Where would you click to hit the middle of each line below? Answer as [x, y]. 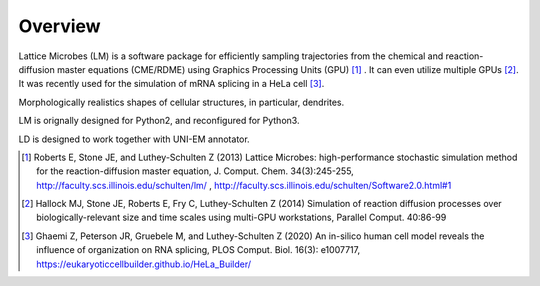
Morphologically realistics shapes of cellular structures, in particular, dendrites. [181, 102]
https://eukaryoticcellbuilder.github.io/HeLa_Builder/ [144, 264]
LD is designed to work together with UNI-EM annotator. [134, 139]
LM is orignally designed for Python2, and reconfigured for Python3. [159, 121]
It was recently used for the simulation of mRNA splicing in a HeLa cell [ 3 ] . [171, 84]
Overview [59, 26]
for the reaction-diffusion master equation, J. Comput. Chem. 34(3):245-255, [195, 171]
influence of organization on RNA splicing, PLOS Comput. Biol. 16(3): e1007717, [198, 250]
